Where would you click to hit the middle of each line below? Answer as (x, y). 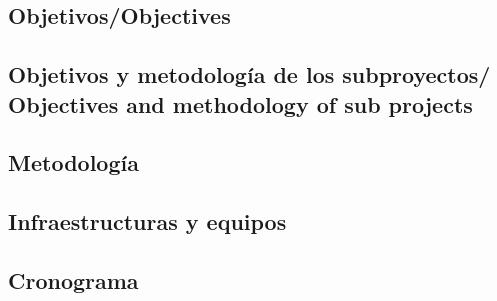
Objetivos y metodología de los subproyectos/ (249, 74)
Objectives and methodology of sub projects (240, 103)
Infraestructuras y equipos (147, 221)
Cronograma (73, 279)
